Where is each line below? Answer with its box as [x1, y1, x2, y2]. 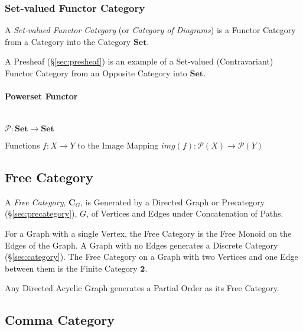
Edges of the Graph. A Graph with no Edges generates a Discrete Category [5, 238, 278, 251]
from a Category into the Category [5, 35, 131, 47]
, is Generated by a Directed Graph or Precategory [80, 195, 265, 208]
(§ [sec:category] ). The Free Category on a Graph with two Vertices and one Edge [5, 250, 298, 263]
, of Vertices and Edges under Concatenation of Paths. [86, 207, 284, 220]
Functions [5, 138, 40, 151]
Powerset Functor [5, 90, 78, 102]
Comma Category [5, 311, 115, 329]
